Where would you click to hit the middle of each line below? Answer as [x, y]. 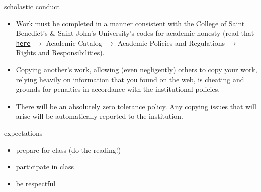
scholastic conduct [32, 6]
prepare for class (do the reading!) [68, 150]
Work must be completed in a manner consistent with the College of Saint [130, 23]
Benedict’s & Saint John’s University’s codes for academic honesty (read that [135, 33]
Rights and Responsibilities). [60, 53]
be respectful [36, 183]
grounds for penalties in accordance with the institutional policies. [118, 89]
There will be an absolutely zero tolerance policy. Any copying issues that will [136, 106]
